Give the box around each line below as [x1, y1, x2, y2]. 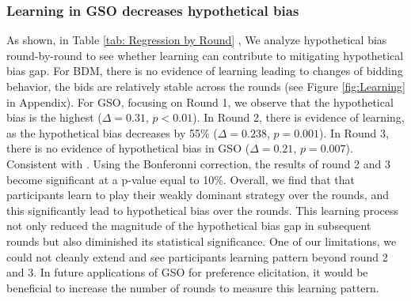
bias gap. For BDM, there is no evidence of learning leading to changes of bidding [6, 62, 403, 79]
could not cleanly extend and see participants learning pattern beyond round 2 [6, 248, 388, 265]
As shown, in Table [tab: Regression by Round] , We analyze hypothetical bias [6, 32, 387, 48]
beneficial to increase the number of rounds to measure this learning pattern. [6, 279, 379, 295]
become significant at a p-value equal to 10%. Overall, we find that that [6, 171, 355, 187]
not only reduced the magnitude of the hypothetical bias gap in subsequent [6, 217, 371, 234]
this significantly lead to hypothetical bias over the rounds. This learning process [6, 201, 398, 218]
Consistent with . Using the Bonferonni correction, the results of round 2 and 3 [6, 155, 390, 171]
